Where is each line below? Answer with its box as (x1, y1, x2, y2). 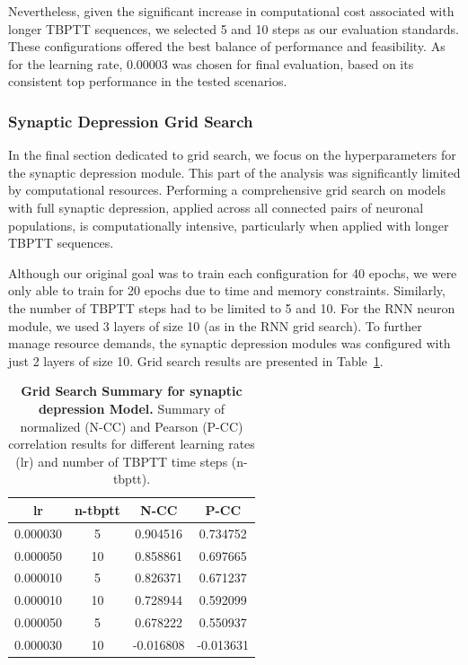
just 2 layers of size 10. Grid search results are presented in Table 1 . (8, 351, 384, 370)
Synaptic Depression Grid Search (8, 109, 253, 132)
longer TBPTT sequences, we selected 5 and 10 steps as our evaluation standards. (8, 19, 459, 38)
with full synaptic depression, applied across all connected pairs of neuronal (8, 197, 424, 216)
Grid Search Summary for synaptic (21, 381, 243, 400)
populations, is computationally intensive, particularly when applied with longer (8, 215, 449, 234)
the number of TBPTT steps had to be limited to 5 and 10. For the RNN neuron (8, 298, 455, 317)
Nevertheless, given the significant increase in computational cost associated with (8, 2, 455, 20)
